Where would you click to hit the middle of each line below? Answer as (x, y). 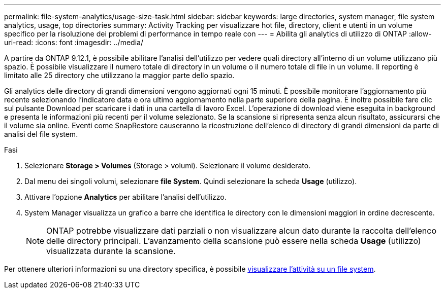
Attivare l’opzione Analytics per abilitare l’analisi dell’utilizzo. (125, 197)
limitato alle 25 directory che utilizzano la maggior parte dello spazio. (119, 75)
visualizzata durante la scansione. (111, 251)
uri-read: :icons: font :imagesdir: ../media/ (74, 42)
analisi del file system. (41, 134)
